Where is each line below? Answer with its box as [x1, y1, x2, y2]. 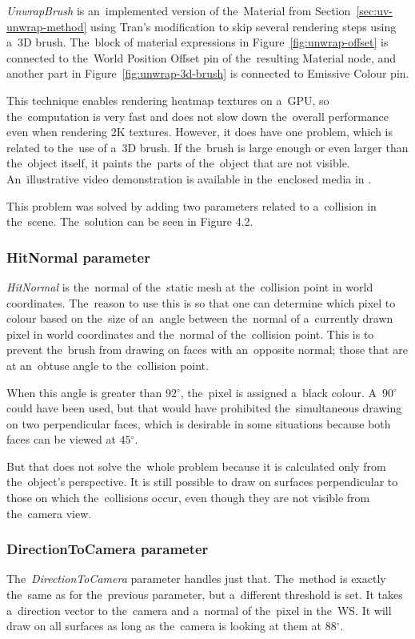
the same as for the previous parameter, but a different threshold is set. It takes [6, 586, 403, 603]
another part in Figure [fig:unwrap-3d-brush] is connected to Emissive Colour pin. [6, 65, 409, 82]
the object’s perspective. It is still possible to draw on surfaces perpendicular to [6, 473, 398, 490]
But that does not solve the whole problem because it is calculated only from [6, 457, 386, 474]
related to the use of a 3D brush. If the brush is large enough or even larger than [6, 139, 409, 155]
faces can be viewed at [6, 431, 116, 448]
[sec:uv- [356, 2, 393, 18]
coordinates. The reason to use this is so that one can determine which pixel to [6, 294, 396, 311]
